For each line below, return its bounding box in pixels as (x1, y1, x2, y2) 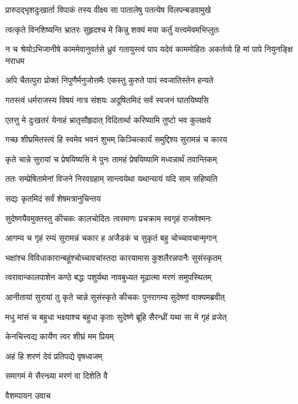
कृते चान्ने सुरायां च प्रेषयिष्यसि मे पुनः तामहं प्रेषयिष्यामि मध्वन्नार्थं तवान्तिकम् (5, 152, 217, 165)
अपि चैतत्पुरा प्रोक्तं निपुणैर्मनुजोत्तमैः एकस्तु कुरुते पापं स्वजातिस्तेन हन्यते (5, 74, 214, 86)
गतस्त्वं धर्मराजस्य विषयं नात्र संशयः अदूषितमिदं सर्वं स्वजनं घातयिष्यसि (5, 93, 209, 106)
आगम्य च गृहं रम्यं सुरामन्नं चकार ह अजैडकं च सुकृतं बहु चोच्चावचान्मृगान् (5, 232, 217, 244)
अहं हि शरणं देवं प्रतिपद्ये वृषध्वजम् (5, 349, 103, 362)
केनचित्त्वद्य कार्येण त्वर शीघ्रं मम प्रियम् (5, 330, 114, 342)
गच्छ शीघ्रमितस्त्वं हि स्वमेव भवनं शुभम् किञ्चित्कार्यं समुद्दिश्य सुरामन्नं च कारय (5, 133, 228, 145)
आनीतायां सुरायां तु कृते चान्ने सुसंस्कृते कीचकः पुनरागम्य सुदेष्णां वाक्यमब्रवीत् (5, 290, 225, 303)
